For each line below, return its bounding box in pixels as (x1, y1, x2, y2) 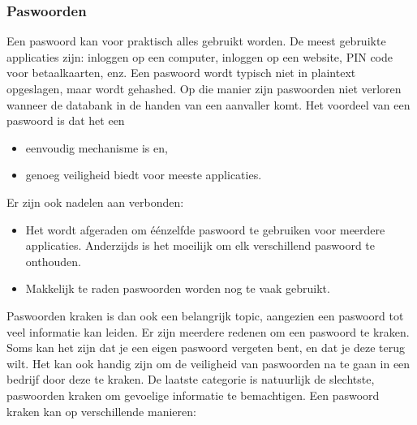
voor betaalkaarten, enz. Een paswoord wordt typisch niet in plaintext (6, 64, 356, 81)
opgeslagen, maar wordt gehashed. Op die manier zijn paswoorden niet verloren (6, 80, 402, 97)
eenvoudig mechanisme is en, (25, 139, 168, 156)
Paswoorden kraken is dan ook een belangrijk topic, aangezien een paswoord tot (6, 307, 404, 324)
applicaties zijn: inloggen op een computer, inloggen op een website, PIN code (6, 48, 393, 65)
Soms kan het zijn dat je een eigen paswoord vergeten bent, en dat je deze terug (6, 339, 406, 356)
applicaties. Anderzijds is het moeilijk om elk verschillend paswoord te (25, 237, 376, 254)
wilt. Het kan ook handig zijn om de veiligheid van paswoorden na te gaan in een (6, 354, 411, 371)
